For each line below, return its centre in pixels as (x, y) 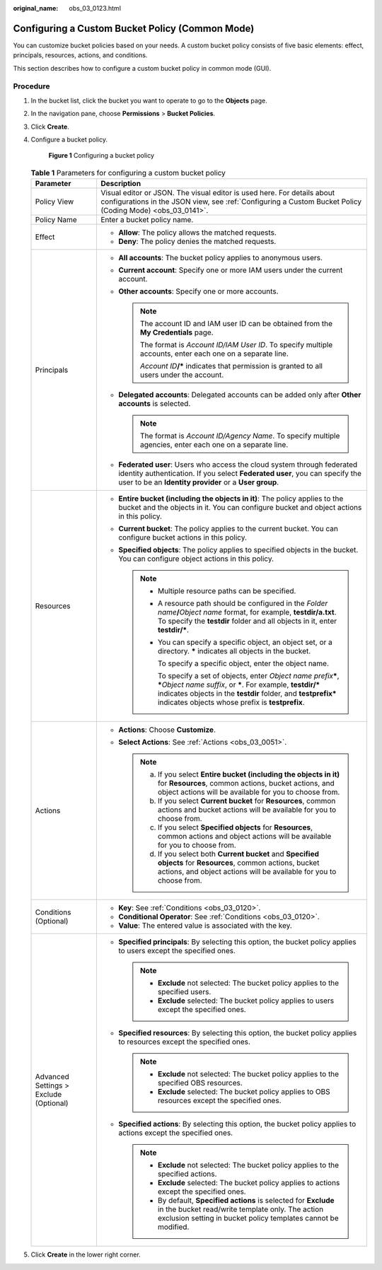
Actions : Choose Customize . (167, 730)
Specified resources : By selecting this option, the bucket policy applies (237, 1033)
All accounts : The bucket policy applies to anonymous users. (220, 258)
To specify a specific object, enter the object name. (243, 663)
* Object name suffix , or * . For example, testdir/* (239, 684)
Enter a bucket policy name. (147, 220)
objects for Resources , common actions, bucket (238, 863)
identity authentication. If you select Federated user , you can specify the (240, 474)
